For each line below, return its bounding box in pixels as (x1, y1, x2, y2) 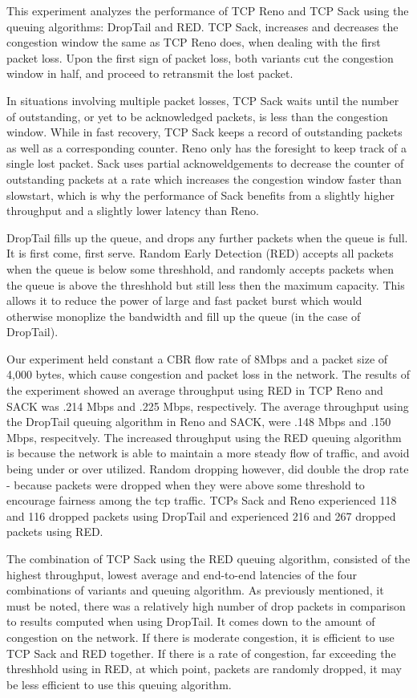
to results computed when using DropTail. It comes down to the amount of (6, 613, 375, 630)
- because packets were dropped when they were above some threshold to (6, 476, 365, 493)
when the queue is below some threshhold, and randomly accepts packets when (6, 260, 395, 277)
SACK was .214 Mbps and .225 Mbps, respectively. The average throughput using (6, 397, 409, 414)
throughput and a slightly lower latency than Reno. (6, 202, 259, 219)
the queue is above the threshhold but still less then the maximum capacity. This (6, 276, 405, 293)
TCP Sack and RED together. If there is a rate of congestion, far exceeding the (6, 644, 396, 661)
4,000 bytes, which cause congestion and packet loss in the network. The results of (6, 366, 411, 383)
